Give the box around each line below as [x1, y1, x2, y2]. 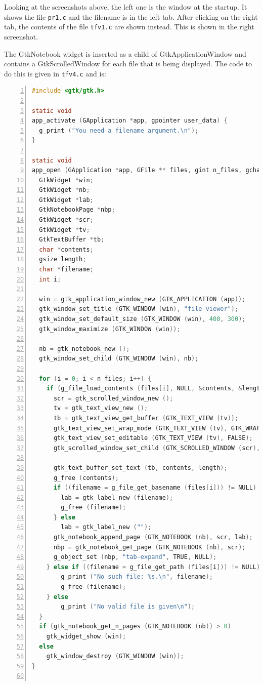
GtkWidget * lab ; [39, 196, 94, 204]
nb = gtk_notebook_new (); [39, 345, 130, 352]
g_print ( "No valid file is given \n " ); [61, 603, 195, 611]
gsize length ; [39, 256, 86, 263]
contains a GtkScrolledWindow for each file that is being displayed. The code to [4, 58, 252, 69]
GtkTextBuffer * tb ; [39, 236, 105, 244]
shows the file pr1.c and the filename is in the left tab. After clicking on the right [4, 11, 258, 22]
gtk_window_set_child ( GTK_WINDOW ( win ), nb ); [39, 355, 199, 362]
